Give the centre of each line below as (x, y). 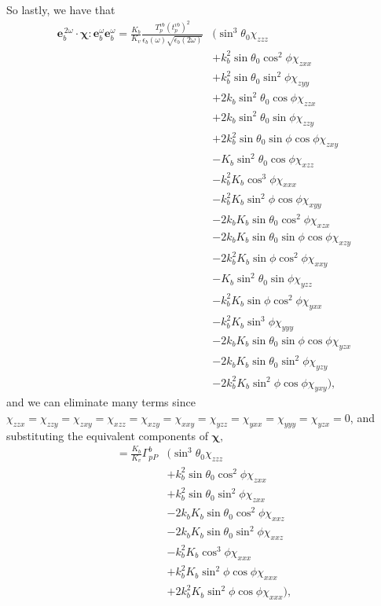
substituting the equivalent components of (107, 435)
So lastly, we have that (61, 9)
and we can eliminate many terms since (101, 402)
